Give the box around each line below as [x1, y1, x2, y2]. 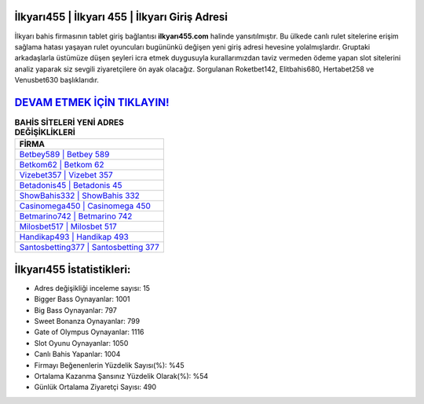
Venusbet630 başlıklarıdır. [14, 75, 100, 85]
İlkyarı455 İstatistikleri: [14, 263, 131, 276]
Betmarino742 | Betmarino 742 [19, 211, 133, 222]
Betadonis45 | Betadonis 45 [19, 180, 122, 191]
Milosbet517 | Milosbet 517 [19, 221, 117, 232]
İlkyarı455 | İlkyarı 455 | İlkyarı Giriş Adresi [14, 10, 228, 24]
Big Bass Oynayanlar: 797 [34, 305, 117, 314]
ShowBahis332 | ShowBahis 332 [19, 190, 141, 201]
